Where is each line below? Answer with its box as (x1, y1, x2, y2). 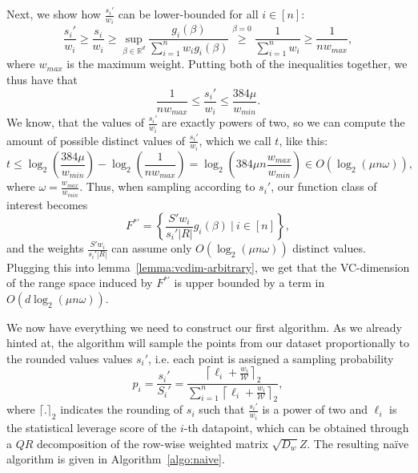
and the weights (6, 240, 84, 257)
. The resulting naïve (307, 435, 409, 451)
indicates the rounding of (60, 401, 183, 418)
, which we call (199, 131, 271, 148)
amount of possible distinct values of (6, 131, 186, 148)
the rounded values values (6, 350, 133, 366)
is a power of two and (262, 401, 368, 418)
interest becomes (6, 196, 88, 212)
